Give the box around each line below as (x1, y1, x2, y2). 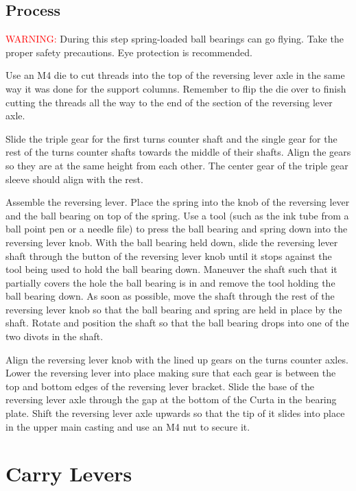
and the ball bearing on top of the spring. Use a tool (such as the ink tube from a (5, 208, 349, 222)
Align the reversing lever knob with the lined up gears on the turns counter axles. (5, 352, 348, 366)
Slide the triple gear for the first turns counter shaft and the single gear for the (5, 131, 337, 145)
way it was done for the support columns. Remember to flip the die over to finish (5, 81, 346, 95)
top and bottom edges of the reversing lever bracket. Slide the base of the (5, 379, 314, 393)
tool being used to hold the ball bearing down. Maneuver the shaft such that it (5, 262, 337, 276)
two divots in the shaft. (5, 329, 104, 344)
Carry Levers (5, 459, 132, 488)
